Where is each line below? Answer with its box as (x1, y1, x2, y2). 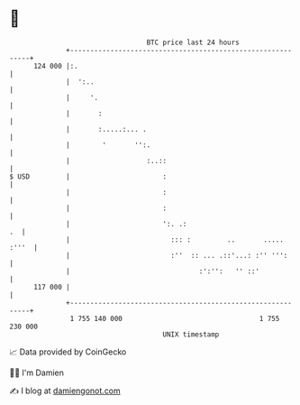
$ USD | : (9, 171, 168, 181)
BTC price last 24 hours (146, 38, 241, 47)
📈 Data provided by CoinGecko (9, 346, 127, 357)
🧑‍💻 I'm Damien (9, 367, 65, 378)
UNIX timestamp (162, 329, 220, 339)
